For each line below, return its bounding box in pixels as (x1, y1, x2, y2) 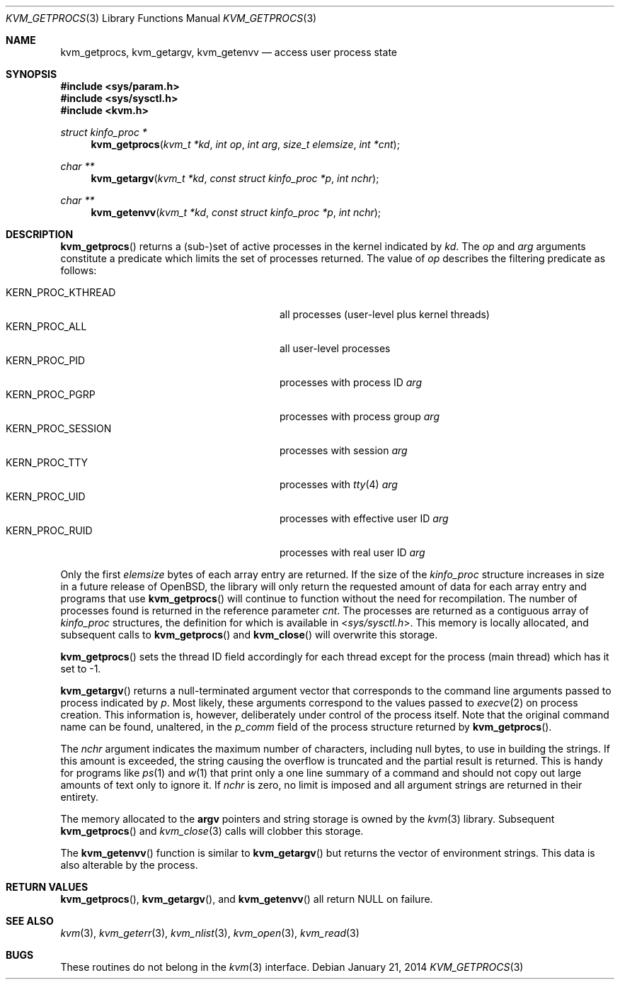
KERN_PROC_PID (6, 354, 86, 366)
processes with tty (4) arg (280, 478, 398, 490)
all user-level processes (280, 342, 391, 354)
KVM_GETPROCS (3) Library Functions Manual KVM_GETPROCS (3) (6, 12, 317, 24)
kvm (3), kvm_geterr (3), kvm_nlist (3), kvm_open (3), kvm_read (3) (60, 927, 360, 939)
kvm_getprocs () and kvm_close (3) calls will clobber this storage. (60, 825, 364, 837)
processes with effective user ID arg (280, 512, 449, 524)
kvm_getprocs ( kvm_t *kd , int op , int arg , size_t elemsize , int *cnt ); (91, 138, 400, 150)
